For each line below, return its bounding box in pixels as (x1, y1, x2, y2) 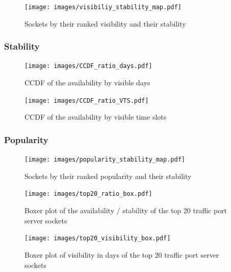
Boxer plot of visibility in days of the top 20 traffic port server (24, 249, 219, 260)
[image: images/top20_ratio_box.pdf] (24, 190, 152, 198)
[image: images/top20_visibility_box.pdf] (24, 235, 171, 242)
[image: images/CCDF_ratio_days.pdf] (24, 62, 152, 70)
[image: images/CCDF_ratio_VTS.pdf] (24, 97, 149, 104)
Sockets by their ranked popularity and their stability (24, 170, 192, 181)
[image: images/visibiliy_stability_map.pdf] (24, 4, 182, 11)
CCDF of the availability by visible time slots (24, 111, 167, 122)
